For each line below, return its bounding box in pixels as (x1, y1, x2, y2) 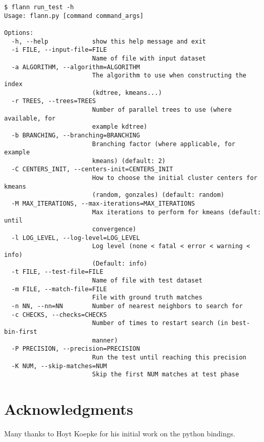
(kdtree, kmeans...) (92, 89, 162, 96)
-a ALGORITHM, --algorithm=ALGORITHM (11, 63, 140, 71)
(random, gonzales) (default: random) (92, 191, 225, 199)
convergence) (92, 226, 136, 233)
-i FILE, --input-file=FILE (11, 46, 107, 54)
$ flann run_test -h (4, 4, 74, 11)
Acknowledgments (4, 398, 133, 419)
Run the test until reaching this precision (92, 353, 247, 361)
